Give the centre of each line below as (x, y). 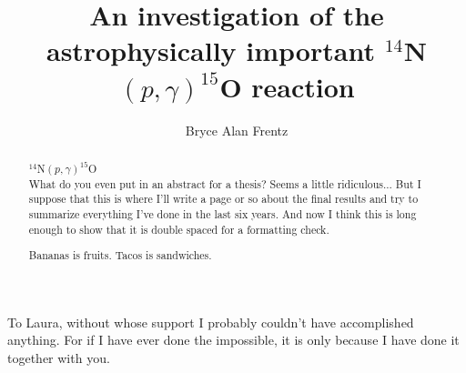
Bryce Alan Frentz (237, 130)
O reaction (287, 86)
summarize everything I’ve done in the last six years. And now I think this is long (223, 213)
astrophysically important (210, 50)
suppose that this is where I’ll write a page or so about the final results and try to (223, 199)
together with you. (59, 357)
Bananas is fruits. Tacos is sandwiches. (120, 255)
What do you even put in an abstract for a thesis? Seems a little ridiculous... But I (225, 183)
